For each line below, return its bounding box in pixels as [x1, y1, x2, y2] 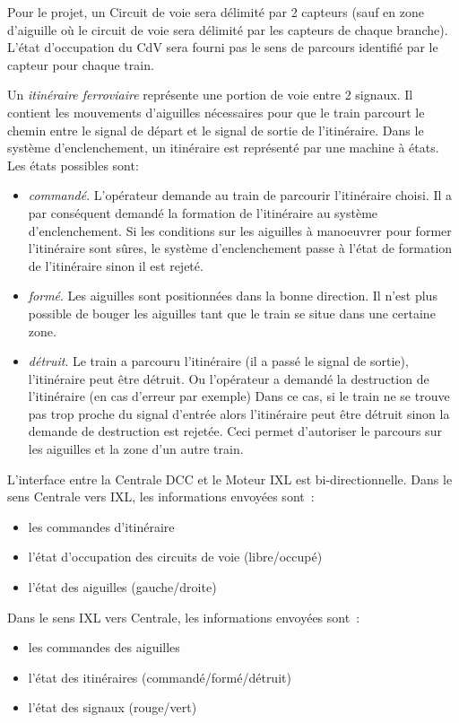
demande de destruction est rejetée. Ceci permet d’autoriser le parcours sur [28, 422, 442, 440]
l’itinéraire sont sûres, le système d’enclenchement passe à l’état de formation [28, 239, 453, 257]
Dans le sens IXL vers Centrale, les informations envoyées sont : [7, 607, 360, 626]
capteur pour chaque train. [7, 55, 154, 74]
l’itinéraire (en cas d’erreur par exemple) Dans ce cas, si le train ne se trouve [28, 387, 450, 405]
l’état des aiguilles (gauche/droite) [28, 578, 217, 597]
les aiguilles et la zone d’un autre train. [28, 440, 244, 458]
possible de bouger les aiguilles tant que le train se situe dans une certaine [28, 303, 436, 322]
